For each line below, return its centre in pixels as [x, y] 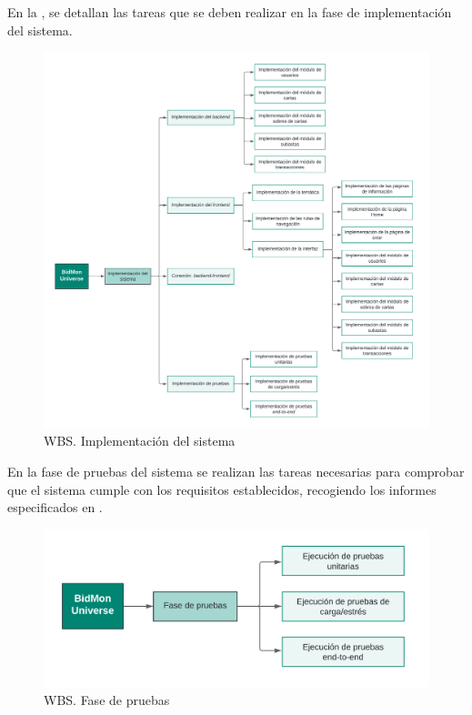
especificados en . [55, 507]
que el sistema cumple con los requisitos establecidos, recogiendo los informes [222, 489]
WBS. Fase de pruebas [107, 699]
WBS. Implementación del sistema [140, 441]
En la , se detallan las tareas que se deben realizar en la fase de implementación [230, 12]
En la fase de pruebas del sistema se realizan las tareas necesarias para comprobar [236, 472]
